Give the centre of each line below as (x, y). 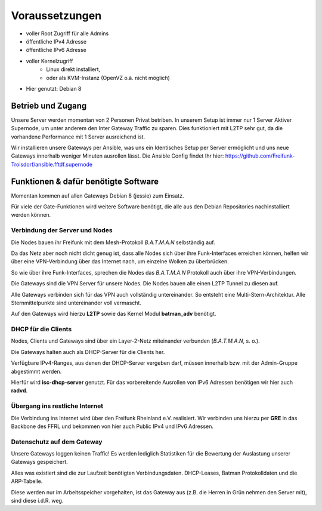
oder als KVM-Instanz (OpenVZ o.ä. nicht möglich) (108, 78)
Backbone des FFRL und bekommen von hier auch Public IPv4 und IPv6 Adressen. (112, 426)
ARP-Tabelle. (27, 481)
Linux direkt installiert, (73, 69)
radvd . (19, 390)
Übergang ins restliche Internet (57, 406)
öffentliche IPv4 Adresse (56, 41)
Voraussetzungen (56, 16)
